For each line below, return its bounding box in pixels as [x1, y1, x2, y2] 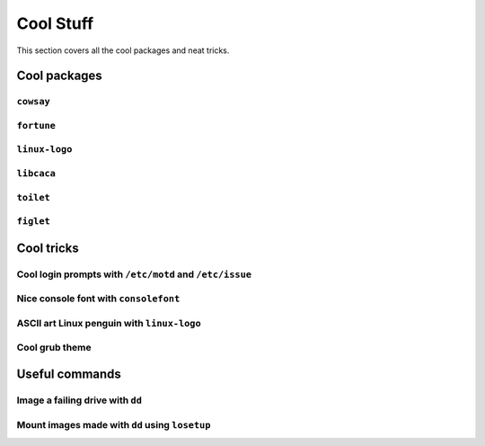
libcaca [16, 167, 56, 180]
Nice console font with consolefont [16, 292, 181, 305]
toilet [16, 192, 51, 203]
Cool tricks [16, 240, 80, 255]
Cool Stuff [16, 13, 94, 33]
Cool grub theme [16, 342, 92, 354]
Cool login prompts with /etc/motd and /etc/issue [16, 268, 251, 281]
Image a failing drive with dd [16, 394, 143, 406]
